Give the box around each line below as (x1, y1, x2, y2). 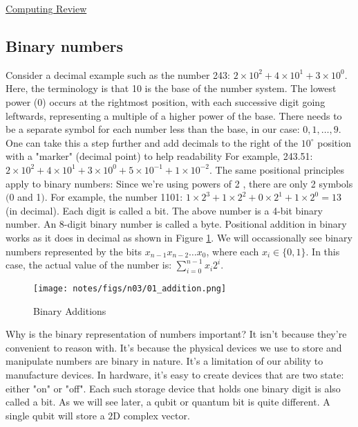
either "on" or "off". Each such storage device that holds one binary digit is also (6, 381, 341, 395)
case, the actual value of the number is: (6, 257, 172, 272)
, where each (206, 244, 259, 258)
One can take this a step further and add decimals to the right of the (6, 135, 299, 149)
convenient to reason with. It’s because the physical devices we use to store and (6, 340, 342, 354)
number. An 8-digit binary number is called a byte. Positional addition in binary (6, 217, 347, 231)
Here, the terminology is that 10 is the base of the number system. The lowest (6, 81, 337, 96)
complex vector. (123, 408, 190, 422)
